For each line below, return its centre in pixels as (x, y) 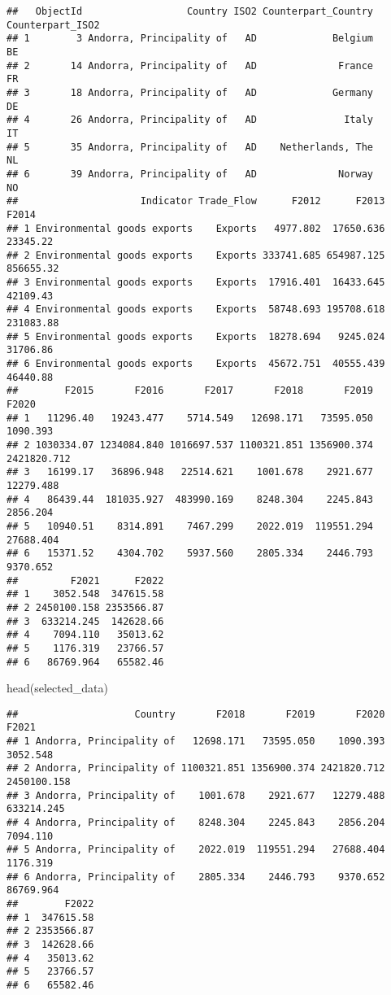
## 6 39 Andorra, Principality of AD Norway (190, 174)
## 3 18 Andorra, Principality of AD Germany (190, 92)
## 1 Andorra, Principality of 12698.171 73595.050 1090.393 (196, 742)
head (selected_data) (57, 688)
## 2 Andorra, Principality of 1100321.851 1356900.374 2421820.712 (196, 768)
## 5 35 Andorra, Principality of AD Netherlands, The (190, 147)
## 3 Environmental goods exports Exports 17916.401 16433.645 (196, 283)
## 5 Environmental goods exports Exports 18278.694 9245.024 (196, 336)
